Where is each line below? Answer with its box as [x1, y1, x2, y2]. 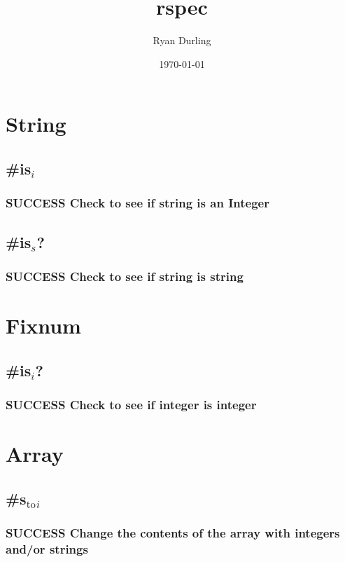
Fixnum [6, 310, 81, 339]
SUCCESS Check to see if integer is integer [6, 395, 257, 413]
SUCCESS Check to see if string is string [6, 267, 244, 285]
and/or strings [6, 540, 88, 557]
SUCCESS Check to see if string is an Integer [6, 194, 269, 212]
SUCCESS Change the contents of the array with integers [6, 523, 340, 541]
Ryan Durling [153, 33, 211, 48]
